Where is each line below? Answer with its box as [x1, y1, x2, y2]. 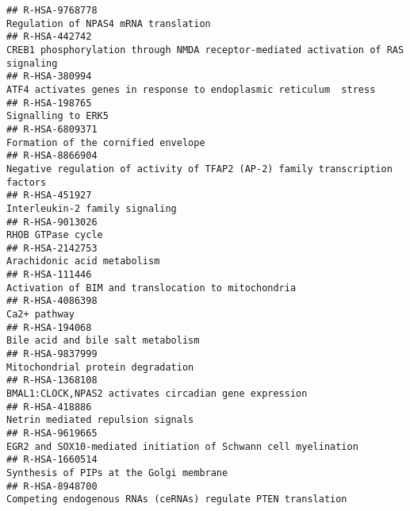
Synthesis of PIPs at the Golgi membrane [6, 467, 228, 478]
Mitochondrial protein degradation [6, 361, 194, 373]
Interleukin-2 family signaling [6, 202, 177, 214]
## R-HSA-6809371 [6, 123, 98, 135]
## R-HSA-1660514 [6, 454, 98, 466]
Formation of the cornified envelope [6, 136, 205, 148]
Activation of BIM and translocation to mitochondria [6, 282, 297, 294]
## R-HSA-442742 [6, 31, 92, 43]
